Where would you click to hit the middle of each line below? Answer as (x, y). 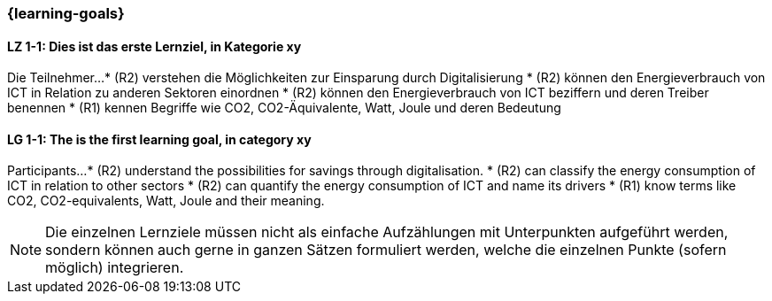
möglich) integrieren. (115, 268)
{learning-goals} (66, 13)
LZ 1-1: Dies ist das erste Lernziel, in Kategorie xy (154, 46)
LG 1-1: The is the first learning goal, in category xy (159, 139)
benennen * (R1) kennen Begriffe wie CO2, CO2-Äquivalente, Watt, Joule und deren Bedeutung (284, 108)
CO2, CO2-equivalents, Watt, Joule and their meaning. (166, 201)
